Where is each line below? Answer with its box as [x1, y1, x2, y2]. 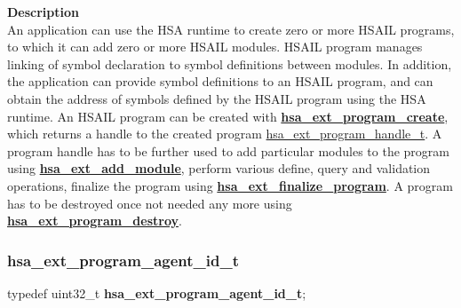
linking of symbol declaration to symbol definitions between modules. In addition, [7, 54, 452, 73]
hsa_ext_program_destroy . [7, 211, 182, 230]
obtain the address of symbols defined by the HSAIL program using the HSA [7, 89, 426, 107]
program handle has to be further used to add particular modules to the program [7, 141, 449, 160]
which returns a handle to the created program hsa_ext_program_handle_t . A [7, 124, 442, 143]
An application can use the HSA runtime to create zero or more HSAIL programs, [7, 20, 455, 38]
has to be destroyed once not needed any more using [7, 193, 292, 212]
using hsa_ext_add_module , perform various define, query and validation [7, 159, 431, 178]
